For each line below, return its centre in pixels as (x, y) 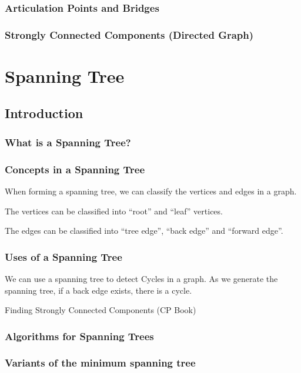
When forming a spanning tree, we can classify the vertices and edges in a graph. (151, 191)
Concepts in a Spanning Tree (75, 169)
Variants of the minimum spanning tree (100, 363)
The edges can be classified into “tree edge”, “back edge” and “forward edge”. (144, 231)
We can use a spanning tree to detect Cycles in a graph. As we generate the (141, 278)
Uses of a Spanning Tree (63, 256)
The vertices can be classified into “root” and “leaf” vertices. (114, 211)
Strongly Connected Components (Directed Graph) (129, 34)
